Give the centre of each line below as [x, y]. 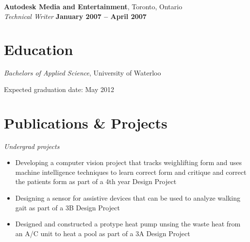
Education [39, 49]
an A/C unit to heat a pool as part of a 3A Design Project [103, 233]
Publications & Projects [86, 122]
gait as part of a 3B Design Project [67, 207]
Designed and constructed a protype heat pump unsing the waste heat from [128, 224]
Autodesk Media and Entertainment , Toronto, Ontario [93, 6]
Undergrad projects [32, 146]
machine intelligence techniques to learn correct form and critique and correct [131, 172]
